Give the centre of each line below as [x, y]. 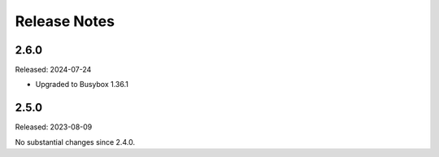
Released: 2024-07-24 [53, 70]
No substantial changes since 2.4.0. [75, 142]
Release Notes [65, 21]
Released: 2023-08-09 [54, 127]
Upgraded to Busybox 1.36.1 [82, 85]
